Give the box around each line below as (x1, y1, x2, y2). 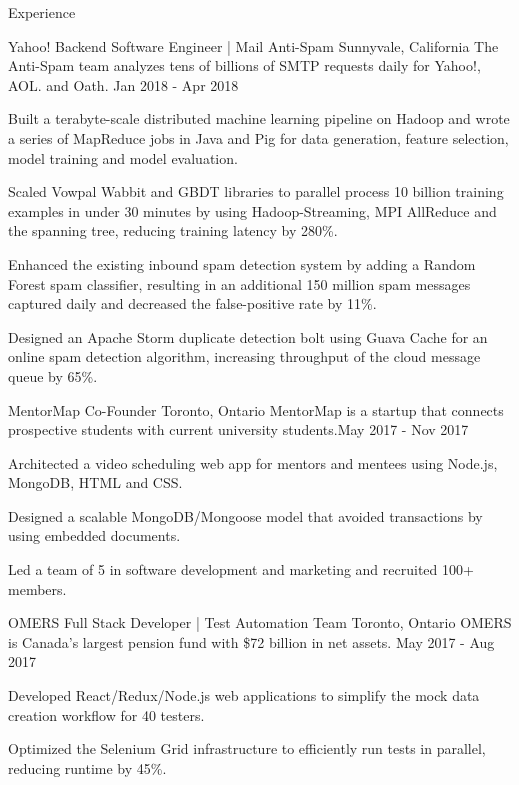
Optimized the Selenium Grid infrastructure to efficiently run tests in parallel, (8, 738, 486, 759)
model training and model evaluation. (8, 147, 238, 168)
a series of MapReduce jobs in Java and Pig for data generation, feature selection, (8, 127, 509, 148)
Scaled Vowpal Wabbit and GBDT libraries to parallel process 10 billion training (8, 181, 504, 202)
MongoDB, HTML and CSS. (8, 472, 183, 493)
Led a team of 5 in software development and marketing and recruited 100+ (8, 559, 474, 580)
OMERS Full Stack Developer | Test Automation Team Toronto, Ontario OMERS (8, 612, 512, 633)
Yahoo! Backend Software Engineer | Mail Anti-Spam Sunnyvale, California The (8, 35, 499, 56)
